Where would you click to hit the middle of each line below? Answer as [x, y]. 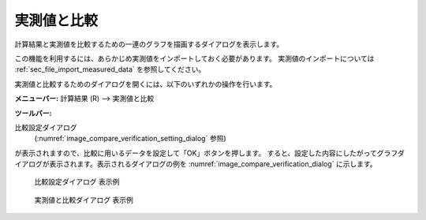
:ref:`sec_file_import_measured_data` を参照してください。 [110, 69]
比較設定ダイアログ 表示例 [77, 182]
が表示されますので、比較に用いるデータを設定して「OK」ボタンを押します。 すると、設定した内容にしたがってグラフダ [210, 153]
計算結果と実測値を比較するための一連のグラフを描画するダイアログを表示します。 [149, 44]
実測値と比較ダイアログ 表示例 [84, 199]
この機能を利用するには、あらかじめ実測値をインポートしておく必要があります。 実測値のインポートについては [194, 58]
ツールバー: [33, 113]
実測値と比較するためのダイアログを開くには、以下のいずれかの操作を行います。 [146, 84]
